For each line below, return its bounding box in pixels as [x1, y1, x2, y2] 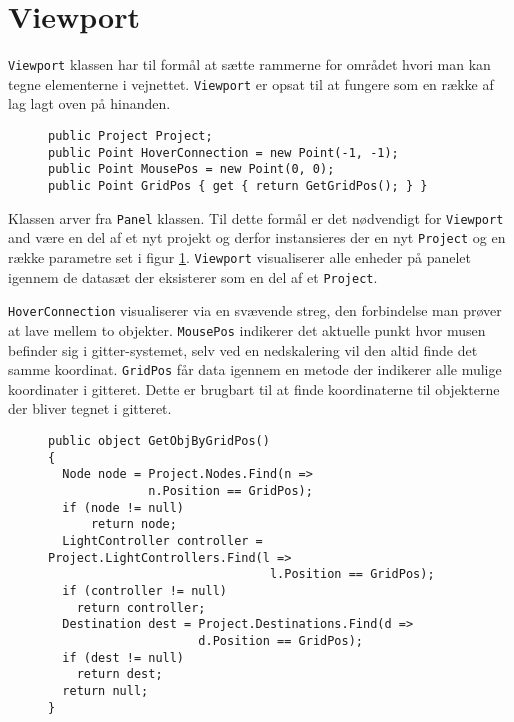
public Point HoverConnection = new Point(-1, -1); [48, 145, 399, 160]
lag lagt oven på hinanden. [8, 93, 171, 114]
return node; [90, 517, 177, 532]
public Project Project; [48, 129, 213, 144]
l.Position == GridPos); [269, 567, 435, 582]
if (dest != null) [62, 650, 185, 665]
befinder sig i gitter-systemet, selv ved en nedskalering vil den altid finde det [8, 339, 478, 360]
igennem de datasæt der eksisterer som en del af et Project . [8, 266, 378, 287]
